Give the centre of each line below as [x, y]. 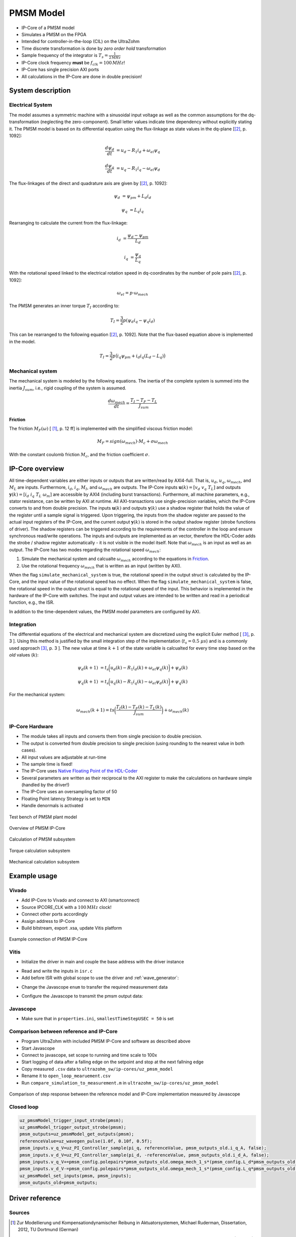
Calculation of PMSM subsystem [42, 839]
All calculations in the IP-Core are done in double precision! [82, 76]
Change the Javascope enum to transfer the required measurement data [94, 987]
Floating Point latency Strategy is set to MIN [66, 799]
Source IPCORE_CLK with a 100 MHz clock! [67, 907]
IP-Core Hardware [31, 726]
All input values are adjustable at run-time [64, 757]
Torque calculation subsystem [40, 851]
